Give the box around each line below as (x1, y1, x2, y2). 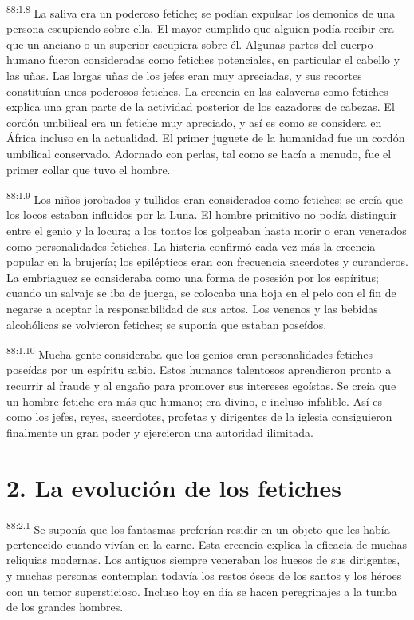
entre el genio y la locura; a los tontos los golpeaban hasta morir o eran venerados (6, 222, 407, 239)
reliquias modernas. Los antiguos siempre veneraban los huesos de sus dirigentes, (6, 551, 400, 568)
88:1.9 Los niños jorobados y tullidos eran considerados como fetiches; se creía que (6, 189, 404, 207)
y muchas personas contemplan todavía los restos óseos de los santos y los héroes (6, 566, 402, 583)
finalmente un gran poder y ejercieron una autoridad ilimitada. (6, 423, 313, 440)
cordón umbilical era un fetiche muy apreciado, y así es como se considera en (6, 113, 382, 130)
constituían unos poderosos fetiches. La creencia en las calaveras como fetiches (6, 82, 388, 99)
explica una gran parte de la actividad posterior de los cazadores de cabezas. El (6, 98, 395, 115)
